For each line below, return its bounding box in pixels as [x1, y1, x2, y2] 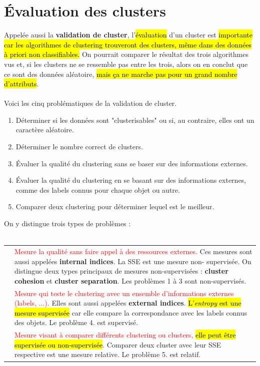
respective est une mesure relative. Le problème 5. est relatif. [14, 349, 201, 360]
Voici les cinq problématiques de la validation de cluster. [4, 98, 177, 108]
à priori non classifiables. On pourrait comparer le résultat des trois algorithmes [4, 49, 248, 59]
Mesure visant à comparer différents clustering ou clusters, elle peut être [14, 330, 236, 340]
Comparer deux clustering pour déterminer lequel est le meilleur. [15, 201, 214, 212]
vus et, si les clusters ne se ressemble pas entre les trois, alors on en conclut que [4, 58, 248, 69]
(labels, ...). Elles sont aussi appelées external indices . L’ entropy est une [14, 298, 241, 308]
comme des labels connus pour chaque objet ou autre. [15, 184, 180, 195]
